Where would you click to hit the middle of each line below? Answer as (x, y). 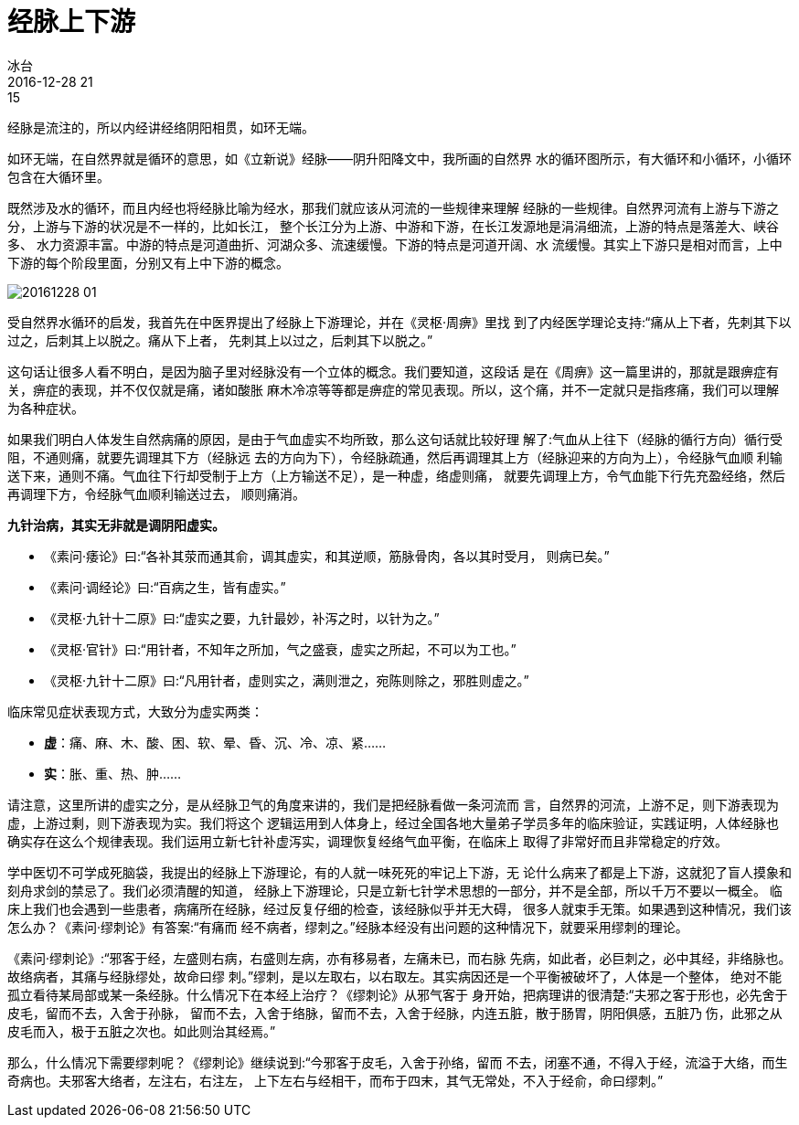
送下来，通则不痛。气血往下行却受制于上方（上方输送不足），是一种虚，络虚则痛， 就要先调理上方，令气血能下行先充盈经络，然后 (396, 475)
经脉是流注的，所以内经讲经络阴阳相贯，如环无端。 (161, 127)
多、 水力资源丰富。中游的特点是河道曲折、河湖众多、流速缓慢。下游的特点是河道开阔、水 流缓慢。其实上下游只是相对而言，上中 (395, 244)
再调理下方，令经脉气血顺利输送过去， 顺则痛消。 (156, 494)
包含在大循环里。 (59, 176)
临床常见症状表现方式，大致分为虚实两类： (135, 711)
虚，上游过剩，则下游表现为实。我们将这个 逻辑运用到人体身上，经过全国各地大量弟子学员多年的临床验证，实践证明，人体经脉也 (393, 823)
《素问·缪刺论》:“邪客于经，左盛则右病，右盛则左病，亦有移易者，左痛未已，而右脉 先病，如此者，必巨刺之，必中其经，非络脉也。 (399, 958)
